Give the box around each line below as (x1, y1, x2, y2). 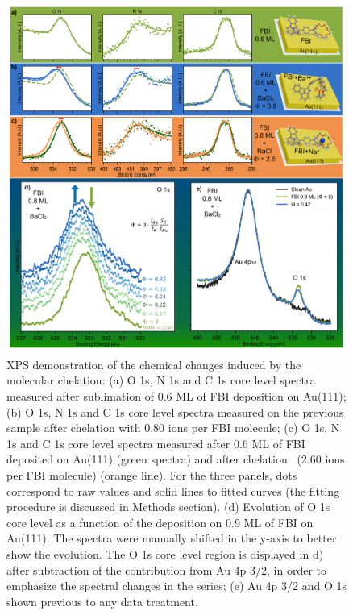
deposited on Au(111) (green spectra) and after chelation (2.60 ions (6, 451, 345, 467)
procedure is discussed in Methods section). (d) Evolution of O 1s (6, 498, 330, 515)
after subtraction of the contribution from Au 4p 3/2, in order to (6, 561, 327, 578)
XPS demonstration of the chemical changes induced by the (6, 355, 301, 372)
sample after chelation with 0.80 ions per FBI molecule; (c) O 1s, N (6, 419, 340, 436)
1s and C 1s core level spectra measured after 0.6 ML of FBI (6, 434, 305, 451)
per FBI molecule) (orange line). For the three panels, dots (6, 467, 297, 483)
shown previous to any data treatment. (6, 592, 198, 609)
